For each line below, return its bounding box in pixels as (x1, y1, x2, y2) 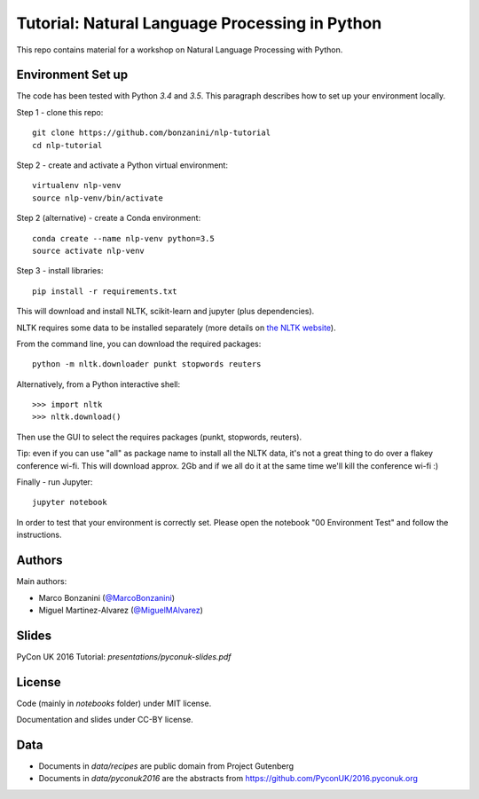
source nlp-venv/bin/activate (32, 193, 164, 203)
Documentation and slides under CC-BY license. (16, 715, 194, 725)
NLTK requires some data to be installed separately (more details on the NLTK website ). (16, 322, 336, 333)
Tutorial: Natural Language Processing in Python (16, 13, 382, 33)
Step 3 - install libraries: (16, 265, 104, 276)
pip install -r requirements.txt (32, 286, 177, 297)
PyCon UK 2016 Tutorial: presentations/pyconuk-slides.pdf (16, 651, 232, 661)
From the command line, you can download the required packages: (16, 338, 262, 349)
